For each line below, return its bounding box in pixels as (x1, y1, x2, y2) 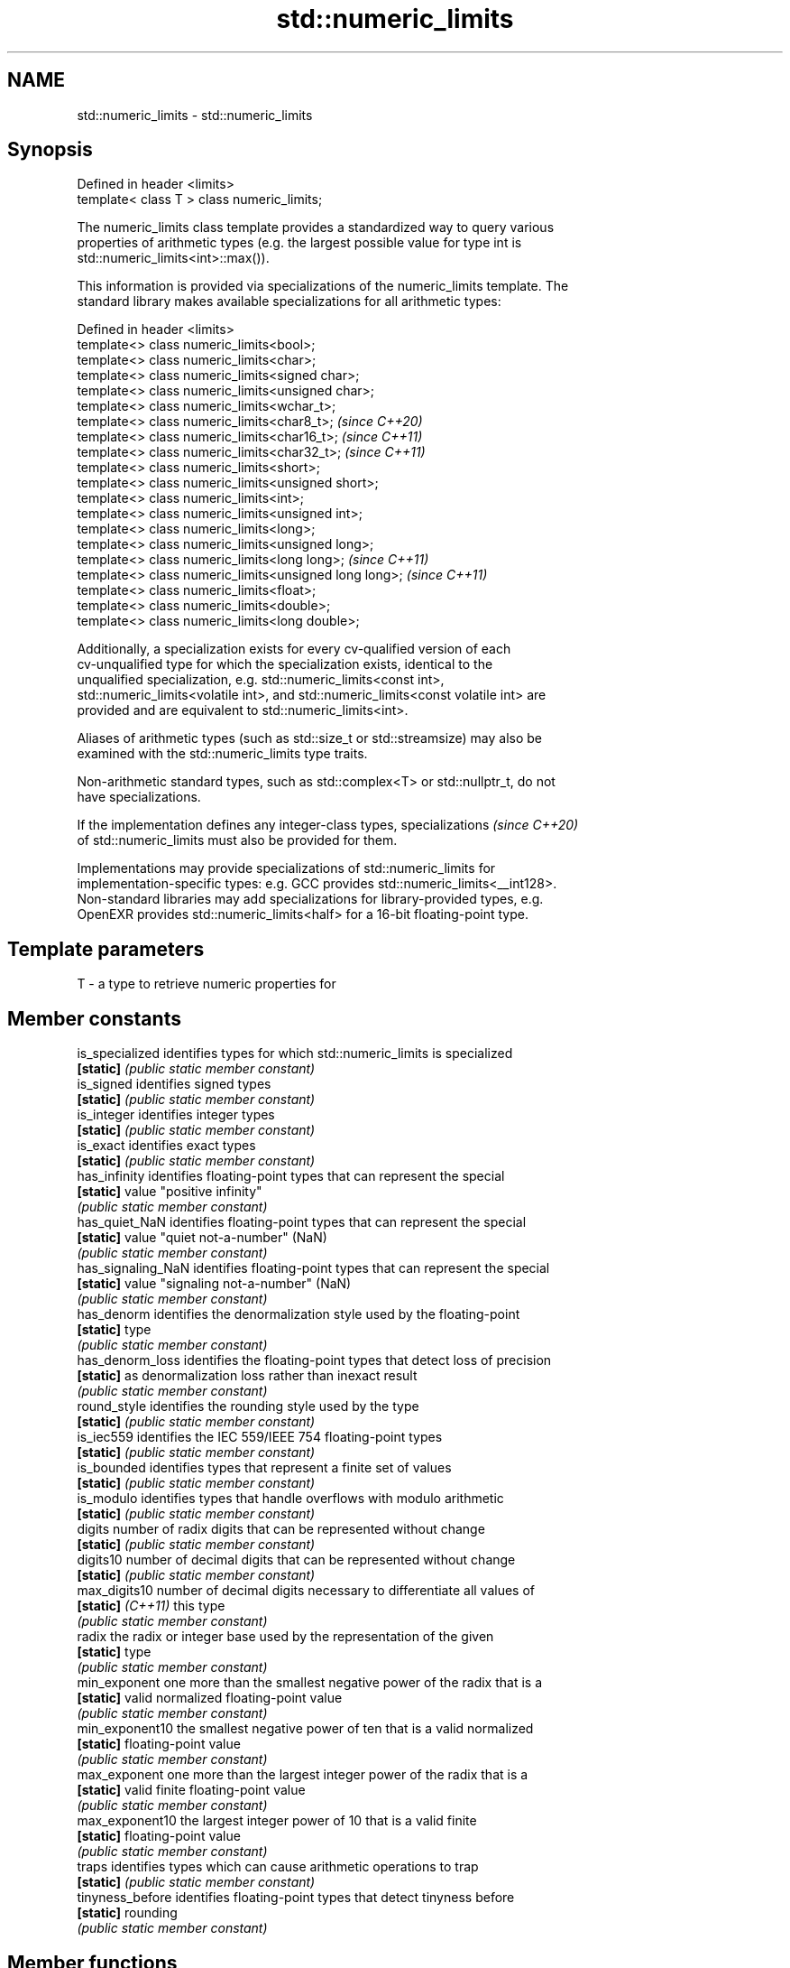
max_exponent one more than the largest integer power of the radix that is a (77, 1767, 528, 1783)
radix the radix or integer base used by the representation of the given (77, 1629, 494, 1645)
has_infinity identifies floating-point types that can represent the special (77, 1168, 505, 1184)
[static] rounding (77, 1905, 178, 1921)
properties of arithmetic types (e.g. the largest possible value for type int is (77, 235, 522, 251)
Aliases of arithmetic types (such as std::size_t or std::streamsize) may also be (77, 730, 543, 747)
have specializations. (77, 789, 201, 805)
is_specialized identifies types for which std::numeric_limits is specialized (77, 1045, 513, 1062)
